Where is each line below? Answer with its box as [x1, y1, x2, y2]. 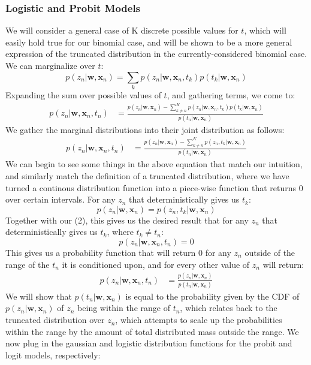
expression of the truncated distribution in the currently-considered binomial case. [5, 47, 307, 60]
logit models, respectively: [5, 348, 101, 361]
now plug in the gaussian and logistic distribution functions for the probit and [5, 337, 292, 349]
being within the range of [77, 301, 170, 314]
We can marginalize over [5, 59, 95, 71]
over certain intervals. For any [5, 193, 116, 206]
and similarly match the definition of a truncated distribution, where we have [5, 170, 289, 182]
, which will [244, 24, 286, 37]
